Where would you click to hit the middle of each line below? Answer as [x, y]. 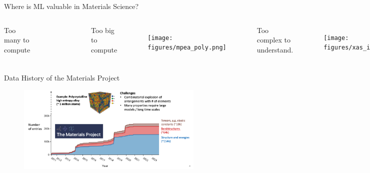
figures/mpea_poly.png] [187, 48]
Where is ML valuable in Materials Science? [71, 6]
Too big [103, 30]
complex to [273, 40]
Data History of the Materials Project [62, 77]
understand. [275, 49]
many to [17, 40]
